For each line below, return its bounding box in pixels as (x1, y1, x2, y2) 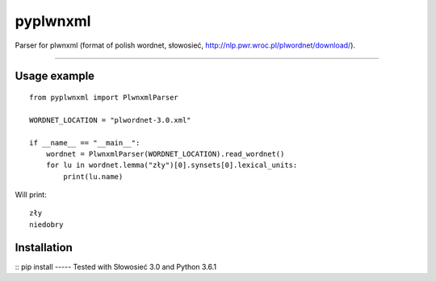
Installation (15, 241, 73, 254)
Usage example (15, 69, 95, 83)
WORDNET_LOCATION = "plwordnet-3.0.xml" (29, 115, 191, 124)
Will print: (15, 190, 48, 199)
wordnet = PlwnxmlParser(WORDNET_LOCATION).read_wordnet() (45, 149, 285, 158)
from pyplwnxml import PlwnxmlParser (29, 93, 179, 102)
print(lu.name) (63, 172, 124, 181)
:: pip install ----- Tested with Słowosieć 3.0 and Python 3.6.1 (15, 262, 217, 271)
